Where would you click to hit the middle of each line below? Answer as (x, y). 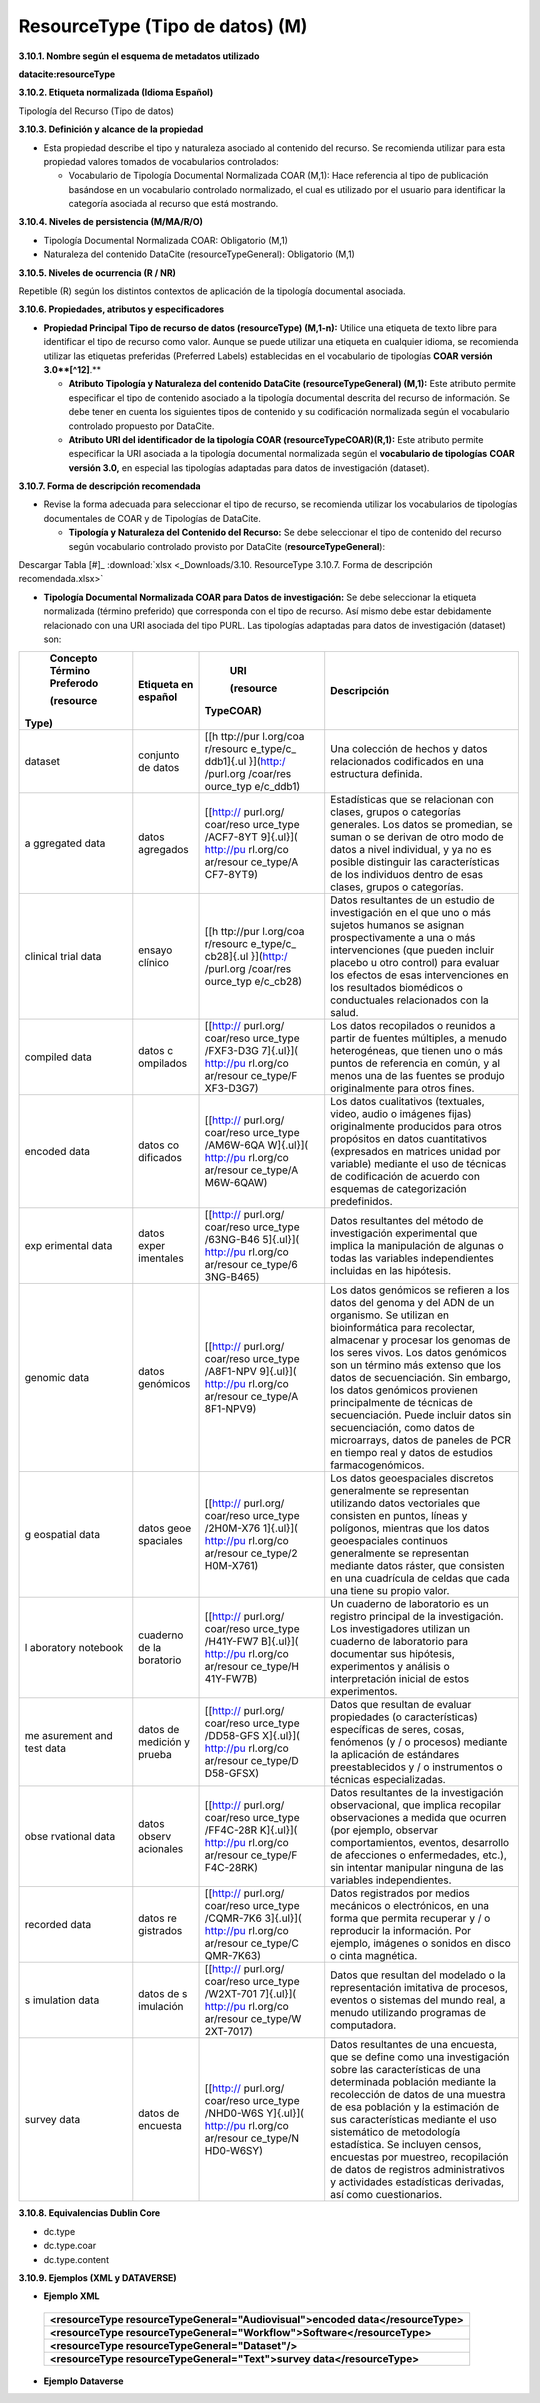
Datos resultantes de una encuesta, (413, 2045)
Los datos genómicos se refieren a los (420, 1290)
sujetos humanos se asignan (397, 925)
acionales (161, 1849)
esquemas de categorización (398, 1189)
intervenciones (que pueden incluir (412, 950)
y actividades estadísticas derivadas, (417, 2182)
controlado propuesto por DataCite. (141, 426)
